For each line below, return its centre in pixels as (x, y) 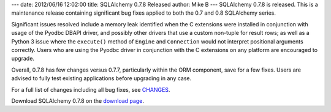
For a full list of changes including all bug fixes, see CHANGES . (91, 89)
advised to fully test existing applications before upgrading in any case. (101, 78)
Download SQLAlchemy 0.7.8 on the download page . (78, 100)
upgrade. (23, 59)
